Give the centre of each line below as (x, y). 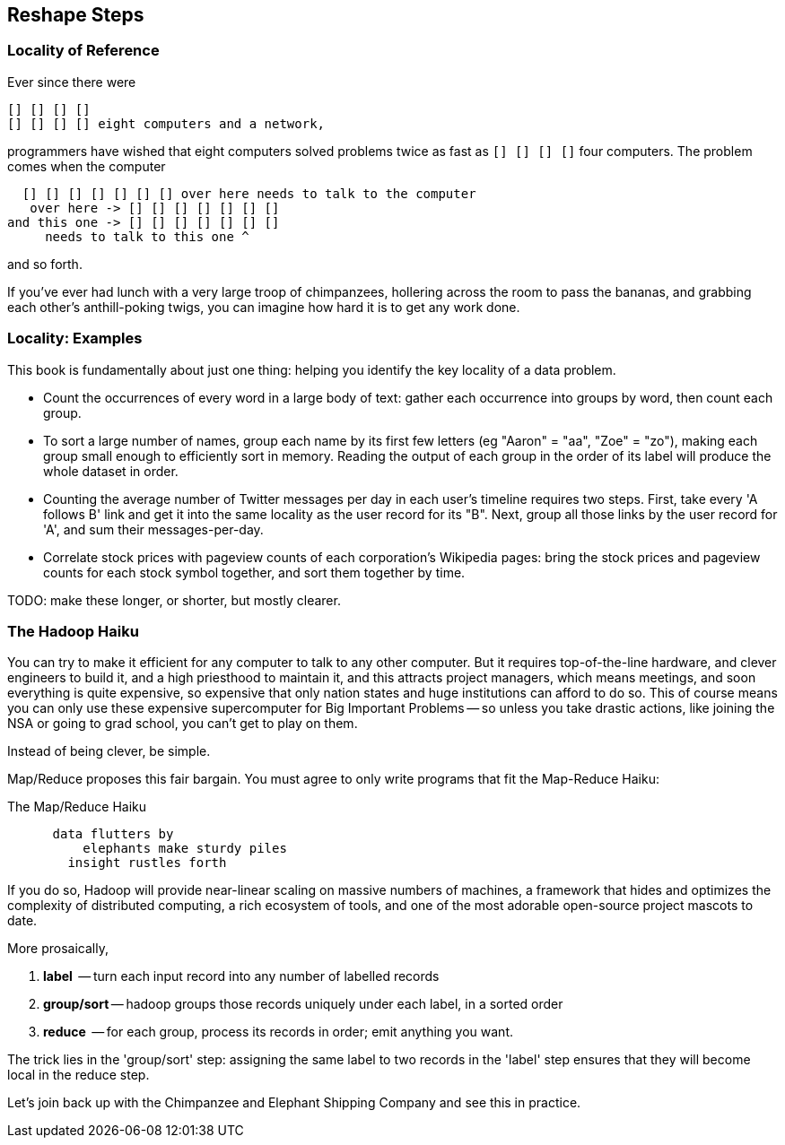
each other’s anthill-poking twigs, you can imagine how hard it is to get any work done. (264, 307)
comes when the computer (87, 166)
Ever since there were (72, 82)
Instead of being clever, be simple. (109, 751)
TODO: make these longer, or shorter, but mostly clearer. (174, 600)
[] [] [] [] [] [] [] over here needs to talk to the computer (249, 193)
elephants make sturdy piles (185, 849)
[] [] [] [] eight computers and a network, (166, 123)
